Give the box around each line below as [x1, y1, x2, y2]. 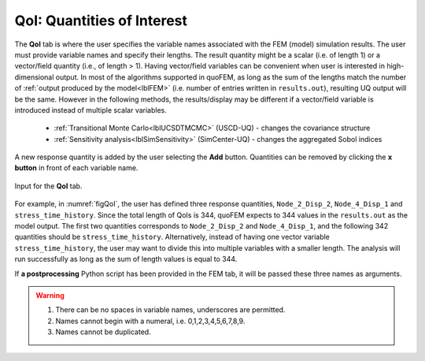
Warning [35, 290, 65, 300]
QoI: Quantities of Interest [14, 12, 188, 29]
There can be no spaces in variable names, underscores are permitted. [55, 305, 286, 314]
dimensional [14, 72, 54, 82]
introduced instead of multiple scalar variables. [14, 105, 167, 114]
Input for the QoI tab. [14, 181, 83, 191]
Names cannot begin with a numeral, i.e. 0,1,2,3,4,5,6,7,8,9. [55, 316, 246, 326]
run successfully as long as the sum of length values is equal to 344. [14, 255, 238, 264]
